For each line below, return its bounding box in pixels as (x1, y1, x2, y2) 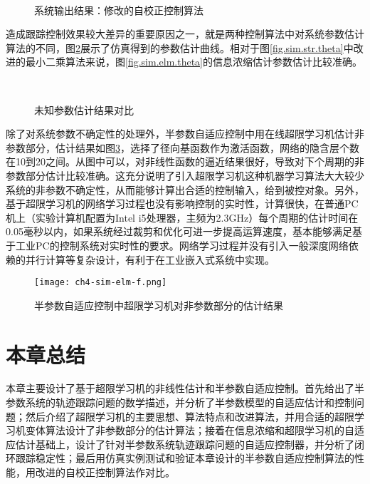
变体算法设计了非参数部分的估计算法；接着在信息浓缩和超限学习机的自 (25, 423, 354, 438)
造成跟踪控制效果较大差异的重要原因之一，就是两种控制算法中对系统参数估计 (6, 26, 364, 41)
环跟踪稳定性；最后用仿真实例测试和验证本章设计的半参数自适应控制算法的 (6, 450, 354, 465)
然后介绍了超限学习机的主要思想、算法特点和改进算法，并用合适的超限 (25, 408, 354, 423)
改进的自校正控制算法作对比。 (35, 465, 175, 480)
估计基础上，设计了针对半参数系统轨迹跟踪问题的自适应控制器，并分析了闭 (15, 436, 364, 451)
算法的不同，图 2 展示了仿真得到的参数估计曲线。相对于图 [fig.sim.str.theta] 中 (6, 40, 354, 55)
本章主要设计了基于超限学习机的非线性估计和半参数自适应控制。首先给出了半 (6, 381, 364, 396)
